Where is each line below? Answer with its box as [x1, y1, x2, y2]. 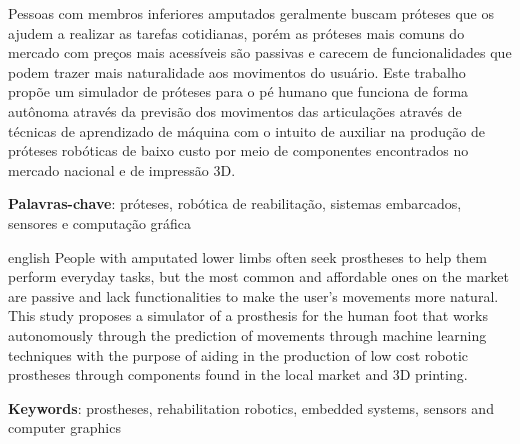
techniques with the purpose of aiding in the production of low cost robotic [8, 344, 469, 365]
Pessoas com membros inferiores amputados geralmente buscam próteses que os [8, 3, 495, 23]
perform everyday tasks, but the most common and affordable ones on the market [8, 266, 509, 287]
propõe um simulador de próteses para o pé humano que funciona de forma [8, 81, 469, 102]
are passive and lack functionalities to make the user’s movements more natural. [8, 285, 499, 306]
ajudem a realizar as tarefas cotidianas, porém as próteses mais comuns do [8, 22, 465, 43]
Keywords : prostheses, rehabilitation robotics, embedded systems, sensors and [8, 397, 494, 418]
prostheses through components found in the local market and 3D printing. [8, 364, 468, 385]
